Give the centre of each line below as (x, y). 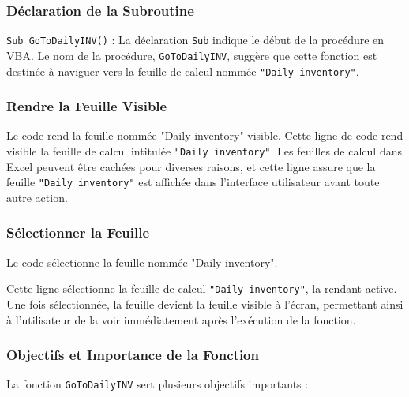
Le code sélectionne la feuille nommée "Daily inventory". (142, 262)
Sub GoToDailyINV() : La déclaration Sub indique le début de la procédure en (195, 40)
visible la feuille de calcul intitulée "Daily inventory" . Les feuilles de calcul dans (204, 151)
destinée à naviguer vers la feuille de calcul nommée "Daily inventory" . (183, 71)
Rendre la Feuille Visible (87, 106)
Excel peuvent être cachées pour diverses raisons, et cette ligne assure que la (191, 166)
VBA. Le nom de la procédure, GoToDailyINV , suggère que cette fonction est (192, 55)
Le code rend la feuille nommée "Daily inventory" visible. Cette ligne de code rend (205, 135)
